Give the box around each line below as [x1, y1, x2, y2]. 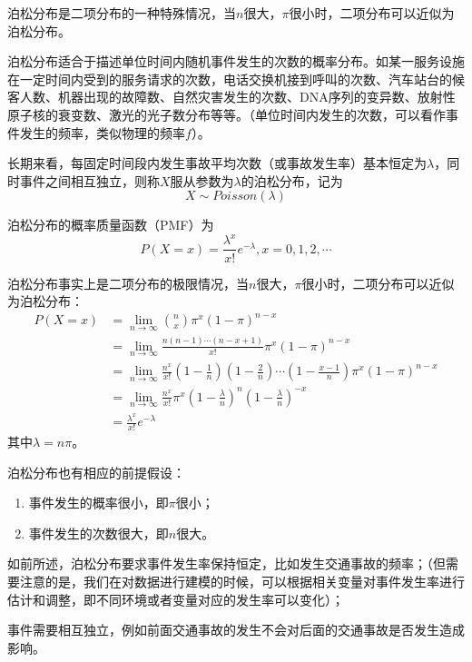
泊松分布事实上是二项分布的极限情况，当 [7, 273, 249, 292]
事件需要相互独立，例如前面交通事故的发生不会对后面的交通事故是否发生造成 [7, 620, 465, 639]
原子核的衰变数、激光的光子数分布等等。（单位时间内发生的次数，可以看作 [7, 104, 446, 124]
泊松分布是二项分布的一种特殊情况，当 [7, 4, 236, 22]
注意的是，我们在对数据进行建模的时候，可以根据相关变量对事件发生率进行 [19, 571, 465, 590]
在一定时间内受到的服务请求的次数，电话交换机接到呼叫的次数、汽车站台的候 [7, 69, 465, 88]
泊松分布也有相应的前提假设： [7, 462, 185, 481]
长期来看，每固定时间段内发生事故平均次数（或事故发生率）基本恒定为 [7, 153, 427, 173]
